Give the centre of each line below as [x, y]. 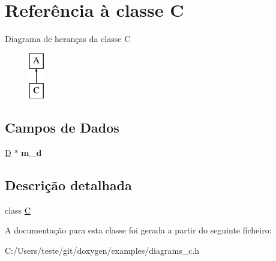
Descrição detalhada [68, 185]
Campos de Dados [62, 127]
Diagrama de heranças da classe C [68, 39]
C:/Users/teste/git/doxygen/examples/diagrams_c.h [102, 250]
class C [18, 210]
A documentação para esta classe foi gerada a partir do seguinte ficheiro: [138, 230]
